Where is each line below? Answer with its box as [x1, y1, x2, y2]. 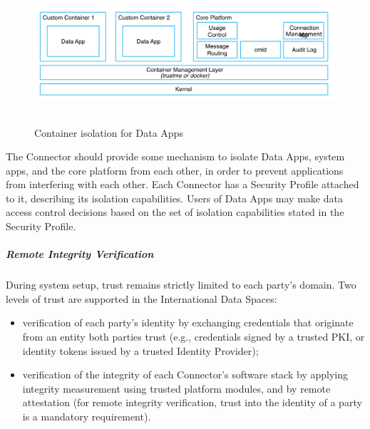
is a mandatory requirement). [22, 408, 151, 423]
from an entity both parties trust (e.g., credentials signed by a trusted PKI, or [22, 329, 365, 343]
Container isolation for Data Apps [34, 125, 183, 140]
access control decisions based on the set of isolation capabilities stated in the [6, 205, 344, 219]
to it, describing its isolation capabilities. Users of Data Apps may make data [6, 190, 343, 205]
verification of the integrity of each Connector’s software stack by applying [22, 367, 348, 382]
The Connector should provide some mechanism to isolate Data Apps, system [6, 149, 345, 164]
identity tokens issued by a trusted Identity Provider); [22, 343, 259, 358]
